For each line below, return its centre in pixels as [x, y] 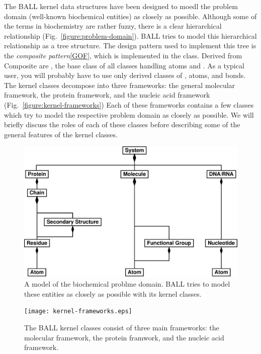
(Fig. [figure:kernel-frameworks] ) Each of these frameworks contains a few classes [129, 104]
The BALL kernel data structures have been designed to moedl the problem [121, 6]
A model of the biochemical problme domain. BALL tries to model [127, 284]
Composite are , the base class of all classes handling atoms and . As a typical [124, 65]
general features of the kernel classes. [61, 134]
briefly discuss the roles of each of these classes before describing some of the [122, 124]
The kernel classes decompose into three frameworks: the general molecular [120, 85]
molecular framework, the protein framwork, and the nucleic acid [124, 337]
